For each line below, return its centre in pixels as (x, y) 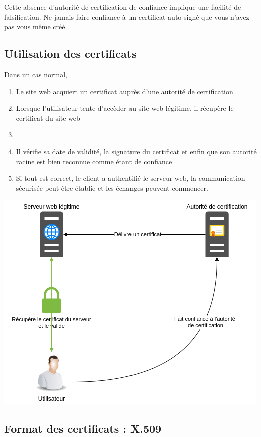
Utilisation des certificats (70, 53)
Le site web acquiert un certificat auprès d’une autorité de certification (124, 91)
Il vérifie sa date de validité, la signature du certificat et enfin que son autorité (136, 151)
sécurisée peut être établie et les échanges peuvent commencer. (112, 188)
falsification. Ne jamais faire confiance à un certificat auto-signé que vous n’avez (127, 16)
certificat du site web (48, 118)
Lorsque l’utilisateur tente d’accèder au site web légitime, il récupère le (125, 108)
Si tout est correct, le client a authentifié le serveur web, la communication (130, 178)
